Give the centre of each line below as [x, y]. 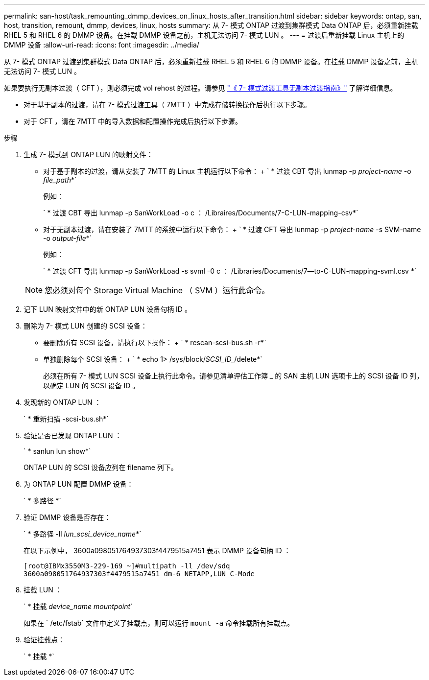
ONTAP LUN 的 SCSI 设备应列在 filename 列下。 [101, 467]
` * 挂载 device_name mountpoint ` [78, 606]
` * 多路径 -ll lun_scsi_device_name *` [83, 534]
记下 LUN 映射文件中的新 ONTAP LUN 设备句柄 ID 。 [107, 309]
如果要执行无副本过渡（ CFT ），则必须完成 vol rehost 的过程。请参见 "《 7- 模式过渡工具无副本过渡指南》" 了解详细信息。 [201, 88]
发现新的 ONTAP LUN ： [62, 402]
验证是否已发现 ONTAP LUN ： [73, 435]
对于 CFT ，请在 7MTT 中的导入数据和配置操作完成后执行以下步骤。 [133, 121]
